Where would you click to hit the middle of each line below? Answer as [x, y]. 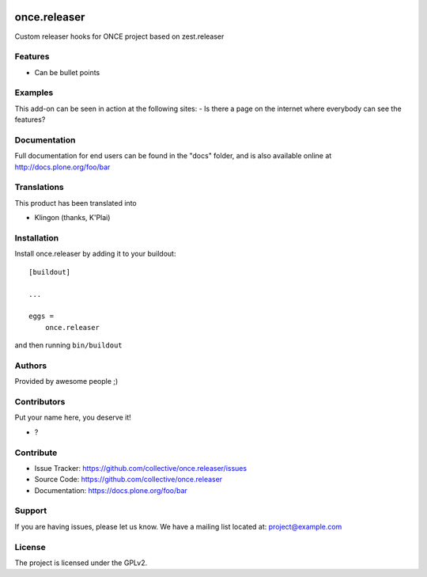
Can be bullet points [67, 72]
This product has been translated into [76, 203]
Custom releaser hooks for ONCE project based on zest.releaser [119, 36]
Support [31, 511]
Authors [31, 366]
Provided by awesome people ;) [66, 382]
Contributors [40, 402]
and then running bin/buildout [68, 345]
